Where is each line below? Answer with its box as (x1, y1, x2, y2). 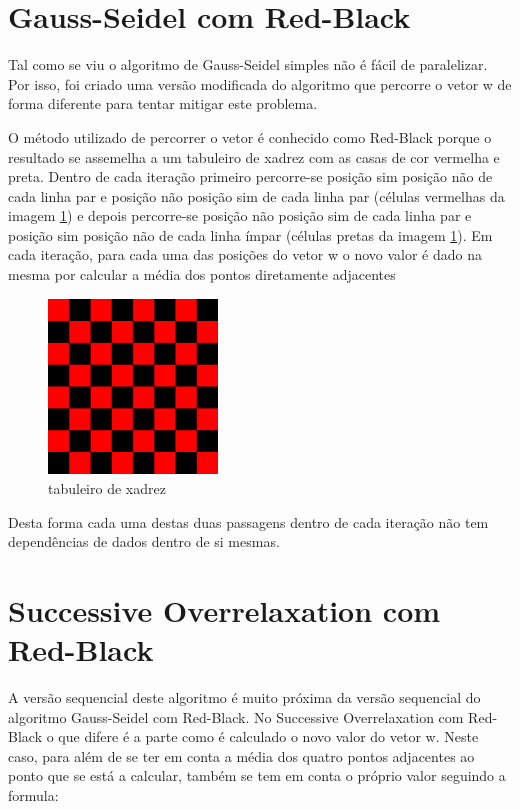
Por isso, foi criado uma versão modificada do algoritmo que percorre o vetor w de (8, 73, 512, 94)
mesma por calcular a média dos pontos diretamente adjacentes (8, 264, 396, 285)
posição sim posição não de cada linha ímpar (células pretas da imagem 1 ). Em (8, 224, 493, 245)
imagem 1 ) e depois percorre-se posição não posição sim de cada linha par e (8, 205, 472, 226)
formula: (8, 785, 59, 806)
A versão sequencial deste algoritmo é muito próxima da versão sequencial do (8, 687, 481, 708)
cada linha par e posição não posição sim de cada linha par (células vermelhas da (8, 185, 505, 206)
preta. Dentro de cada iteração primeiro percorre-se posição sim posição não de (8, 166, 493, 187)
